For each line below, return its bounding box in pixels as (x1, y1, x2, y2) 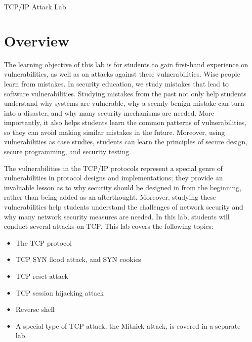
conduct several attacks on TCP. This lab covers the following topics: (4, 221, 213, 231)
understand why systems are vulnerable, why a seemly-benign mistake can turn (4, 98, 244, 108)
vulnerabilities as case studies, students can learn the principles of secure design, (4, 136, 248, 147)
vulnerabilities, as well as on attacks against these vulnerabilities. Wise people (4, 69, 240, 79)
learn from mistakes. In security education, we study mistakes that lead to (4, 78, 229, 88)
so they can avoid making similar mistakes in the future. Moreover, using (4, 127, 225, 137)
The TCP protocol (15, 237, 72, 248)
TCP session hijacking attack (15, 287, 104, 298)
